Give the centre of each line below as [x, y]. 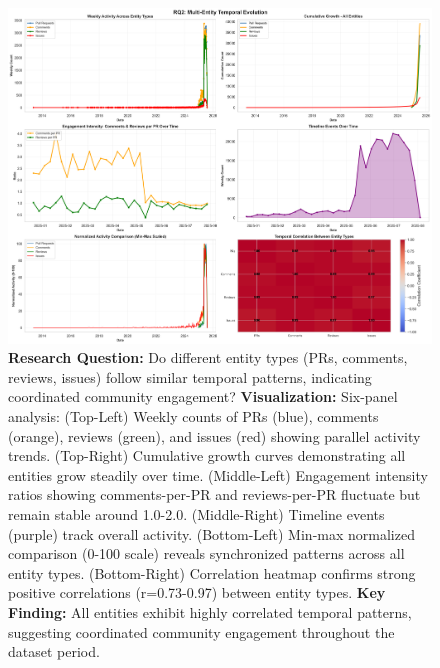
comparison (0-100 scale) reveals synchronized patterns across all [206, 553]
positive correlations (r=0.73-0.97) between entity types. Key [197, 592]
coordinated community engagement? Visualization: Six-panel [203, 396]
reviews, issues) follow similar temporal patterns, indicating [190, 376]
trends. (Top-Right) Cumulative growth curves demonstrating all [207, 455]
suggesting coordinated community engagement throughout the [201, 631]
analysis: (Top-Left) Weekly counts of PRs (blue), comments [193, 416]
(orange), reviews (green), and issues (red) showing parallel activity [214, 435]
